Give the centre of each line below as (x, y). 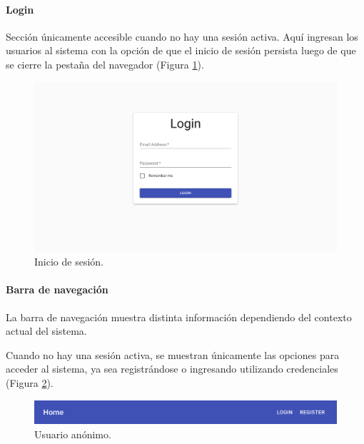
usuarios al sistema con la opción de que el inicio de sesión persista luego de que (181, 50)
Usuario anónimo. (73, 434)
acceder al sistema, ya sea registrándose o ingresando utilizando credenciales (172, 369)
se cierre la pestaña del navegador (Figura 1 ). (105, 64)
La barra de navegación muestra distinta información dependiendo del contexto (179, 317)
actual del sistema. (46, 331)
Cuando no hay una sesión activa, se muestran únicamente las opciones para (173, 354)
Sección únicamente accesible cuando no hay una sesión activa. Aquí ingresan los (182, 36)
